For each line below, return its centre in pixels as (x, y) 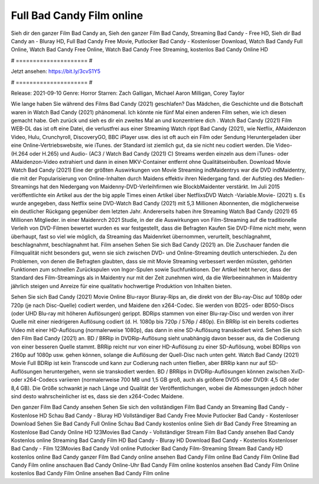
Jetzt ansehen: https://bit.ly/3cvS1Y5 (56, 72)
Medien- (294, 178)
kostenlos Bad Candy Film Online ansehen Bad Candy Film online (90, 473)
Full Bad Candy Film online (77, 15)
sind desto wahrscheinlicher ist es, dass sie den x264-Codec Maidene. (97, 396)
